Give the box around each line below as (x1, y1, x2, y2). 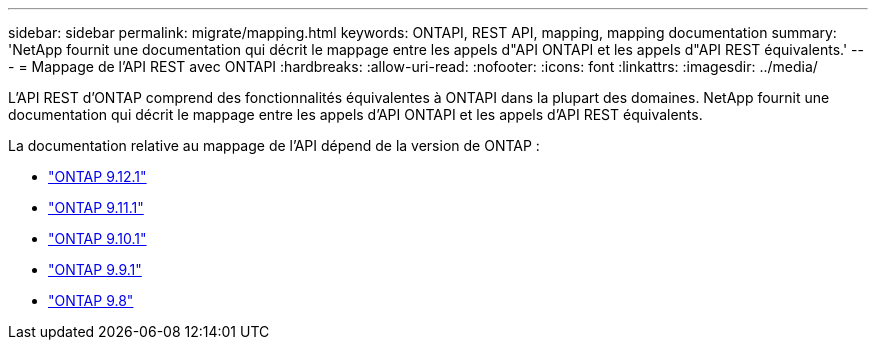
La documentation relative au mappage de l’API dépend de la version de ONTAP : (8, 137, 540, 154)
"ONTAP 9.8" (48, 292, 134, 309)
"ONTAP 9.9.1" (48, 261, 142, 278)
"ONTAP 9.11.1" (48, 199, 144, 216)
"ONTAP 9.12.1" (48, 168, 147, 185)
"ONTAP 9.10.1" (48, 230, 147, 247)
